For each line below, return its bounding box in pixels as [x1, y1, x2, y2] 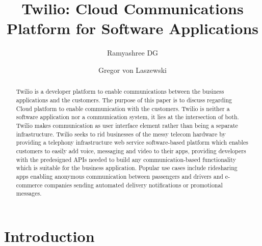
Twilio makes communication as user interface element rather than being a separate [16, 121, 238, 129]
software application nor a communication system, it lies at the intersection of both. [16, 113, 239, 121]
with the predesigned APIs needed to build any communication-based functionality [16, 155, 236, 163]
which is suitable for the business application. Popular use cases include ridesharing [16, 163, 238, 172]
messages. [16, 189, 42, 198]
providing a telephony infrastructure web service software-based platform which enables [16, 138, 248, 147]
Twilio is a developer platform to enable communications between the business [16, 87, 224, 96]
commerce [16, 180, 43, 189]
